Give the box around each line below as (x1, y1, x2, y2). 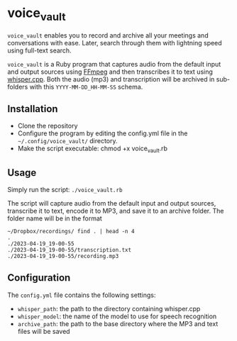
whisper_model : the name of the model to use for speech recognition (17, 312, 217, 320)
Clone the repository (17, 122, 78, 130)
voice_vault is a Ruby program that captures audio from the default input (7, 60, 221, 68)
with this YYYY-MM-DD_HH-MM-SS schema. (29, 82, 143, 91)
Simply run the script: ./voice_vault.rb (7, 185, 123, 194)
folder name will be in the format (7, 214, 103, 223)
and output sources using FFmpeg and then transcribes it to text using (7, 67, 213, 76)
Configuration (7, 272, 71, 284)
